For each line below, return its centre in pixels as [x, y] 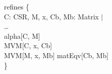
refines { [17, 6]
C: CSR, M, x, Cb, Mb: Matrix [52, 16]
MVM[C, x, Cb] [28, 45]
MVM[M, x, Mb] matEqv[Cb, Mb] [56, 55]
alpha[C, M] [22, 36]
